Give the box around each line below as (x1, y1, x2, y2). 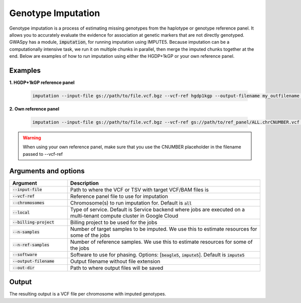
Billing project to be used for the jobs (70, 219, 158, 226)
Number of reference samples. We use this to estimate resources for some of (70, 238, 253, 245)
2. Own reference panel (9, 106, 60, 112)
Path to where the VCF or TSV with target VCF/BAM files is (70, 186, 209, 193)
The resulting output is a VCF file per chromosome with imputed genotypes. (9, 291, 167, 297)
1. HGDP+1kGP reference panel (9, 79, 75, 85)
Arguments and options (9, 166, 85, 175)
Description (70, 179, 99, 186)
